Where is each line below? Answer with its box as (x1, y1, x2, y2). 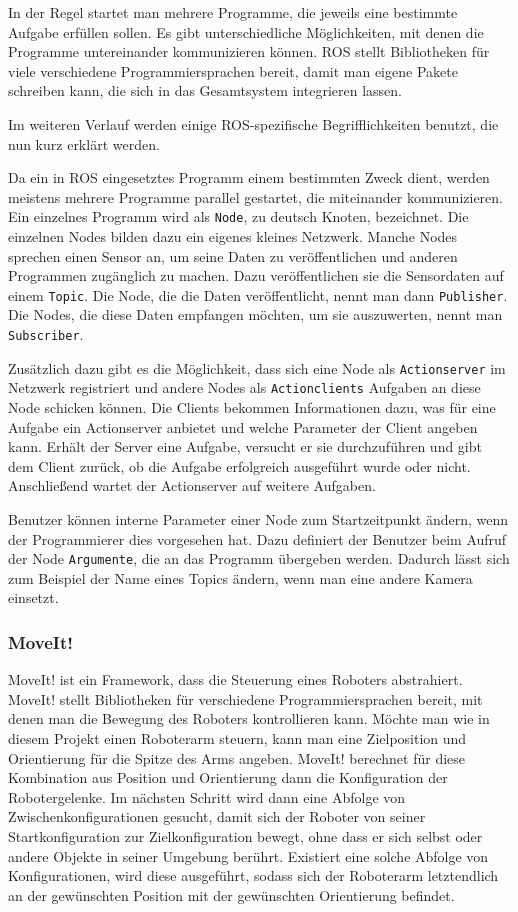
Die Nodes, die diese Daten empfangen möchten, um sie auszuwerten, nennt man (8, 304, 503, 325)
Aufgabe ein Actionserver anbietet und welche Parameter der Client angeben (8, 416, 478, 437)
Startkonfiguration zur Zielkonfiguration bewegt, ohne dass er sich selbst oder (8, 825, 483, 846)
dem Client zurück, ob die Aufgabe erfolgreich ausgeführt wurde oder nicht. (8, 455, 471, 476)
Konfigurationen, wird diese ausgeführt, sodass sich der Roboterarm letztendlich (8, 865, 499, 886)
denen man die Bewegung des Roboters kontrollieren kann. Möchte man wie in (8, 708, 490, 729)
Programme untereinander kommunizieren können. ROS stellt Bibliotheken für (8, 41, 490, 62)
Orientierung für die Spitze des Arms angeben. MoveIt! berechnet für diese (8, 747, 466, 768)
